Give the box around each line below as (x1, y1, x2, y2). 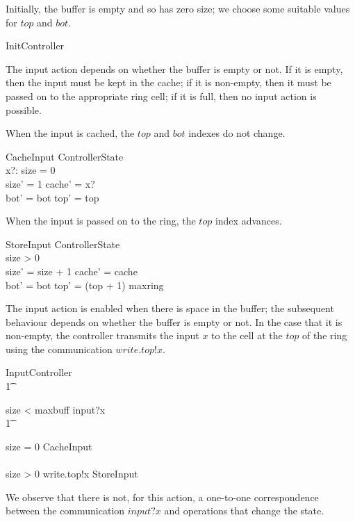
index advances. (215, 213, 282, 228)
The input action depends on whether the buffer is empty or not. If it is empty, (6, 61, 343, 76)
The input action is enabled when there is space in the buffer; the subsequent (6, 301, 334, 316)
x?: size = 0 (6, 163, 56, 177)
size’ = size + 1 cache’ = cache (6, 263, 138, 278)
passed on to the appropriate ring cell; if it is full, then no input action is (6, 88, 317, 103)
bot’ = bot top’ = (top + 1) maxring (6, 277, 164, 292)
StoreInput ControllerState (6, 236, 120, 251)
